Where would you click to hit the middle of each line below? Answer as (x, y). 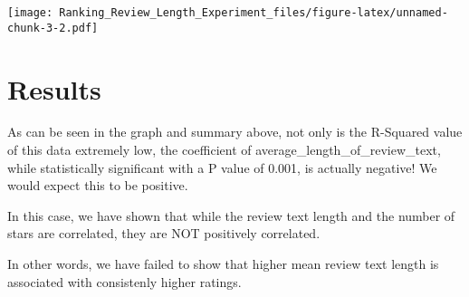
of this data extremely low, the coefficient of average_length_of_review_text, (224, 150)
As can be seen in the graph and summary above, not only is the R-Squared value (235, 132)
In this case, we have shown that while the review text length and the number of (231, 215)
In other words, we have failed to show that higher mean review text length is (223, 263)
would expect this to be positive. (98, 185)
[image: (30, 13)
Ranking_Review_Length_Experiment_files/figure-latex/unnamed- (254, 13)
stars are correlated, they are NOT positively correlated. (164, 233)
